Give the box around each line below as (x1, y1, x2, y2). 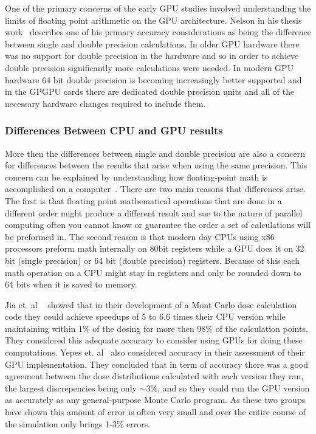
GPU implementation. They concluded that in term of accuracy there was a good (5, 357, 309, 370)
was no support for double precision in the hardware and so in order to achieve (5, 49, 299, 62)
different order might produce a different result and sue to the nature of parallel (5, 206, 303, 219)
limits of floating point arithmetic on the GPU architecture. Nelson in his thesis (5, 13, 302, 26)
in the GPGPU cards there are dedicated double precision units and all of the (5, 85, 295, 98)
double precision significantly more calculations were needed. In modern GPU (5, 61, 294, 74)
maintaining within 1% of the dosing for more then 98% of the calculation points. (5, 322, 308, 334)
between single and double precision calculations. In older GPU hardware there (5, 37, 300, 50)
